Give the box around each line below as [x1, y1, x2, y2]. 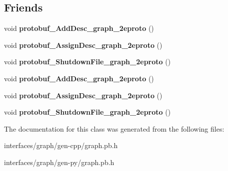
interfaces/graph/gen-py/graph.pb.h [4, 157, 114, 167]
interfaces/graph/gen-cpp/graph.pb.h [4, 140, 118, 151]
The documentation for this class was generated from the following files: [4, 123, 224, 134]
